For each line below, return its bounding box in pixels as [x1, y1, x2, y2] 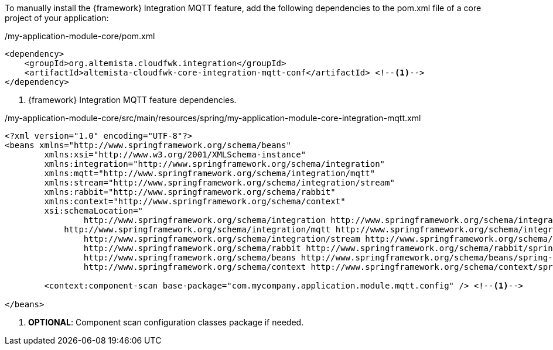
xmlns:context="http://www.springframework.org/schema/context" [44, 197, 346, 206]
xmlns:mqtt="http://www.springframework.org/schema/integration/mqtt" [44, 169, 376, 178]
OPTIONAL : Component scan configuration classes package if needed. [28, 317, 304, 327]
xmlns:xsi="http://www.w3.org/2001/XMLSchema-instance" [44, 150, 306, 159]
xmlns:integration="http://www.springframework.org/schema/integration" [44, 159, 385, 169]
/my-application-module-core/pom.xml [5, 31, 155, 41]
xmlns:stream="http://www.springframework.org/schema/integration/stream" [44, 178, 395, 187]
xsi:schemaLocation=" [44, 206, 144, 215]
